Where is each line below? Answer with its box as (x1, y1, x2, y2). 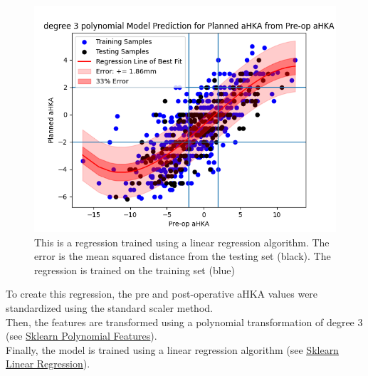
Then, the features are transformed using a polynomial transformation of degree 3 (6, 314, 363, 329)
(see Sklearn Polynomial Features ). (6, 328, 157, 343)
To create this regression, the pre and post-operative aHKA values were (6, 286, 318, 301)
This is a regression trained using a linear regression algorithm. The (34, 234, 330, 249)
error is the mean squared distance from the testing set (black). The (34, 249, 331, 263)
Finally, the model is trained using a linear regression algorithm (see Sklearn (6, 342, 339, 357)
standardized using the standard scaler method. (6, 300, 213, 315)
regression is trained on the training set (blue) (34, 262, 236, 277)
